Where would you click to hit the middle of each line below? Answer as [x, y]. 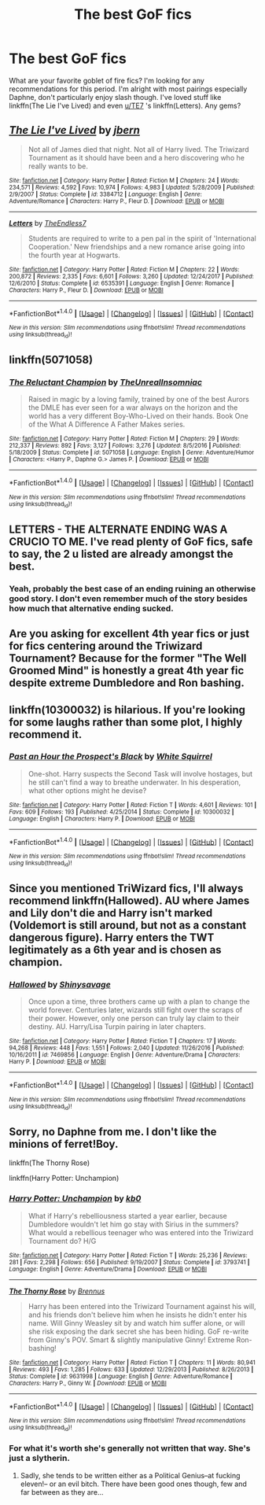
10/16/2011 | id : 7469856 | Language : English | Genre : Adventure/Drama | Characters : [125, 1055]
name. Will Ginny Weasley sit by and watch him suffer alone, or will [136, 1322]
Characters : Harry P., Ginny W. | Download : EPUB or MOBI [88, 1383]
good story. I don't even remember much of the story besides [129, 598]
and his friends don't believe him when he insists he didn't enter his [137, 1315]
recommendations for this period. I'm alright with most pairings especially [128, 89]
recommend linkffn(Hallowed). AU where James [129, 901]
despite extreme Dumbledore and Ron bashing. [127, 683]
